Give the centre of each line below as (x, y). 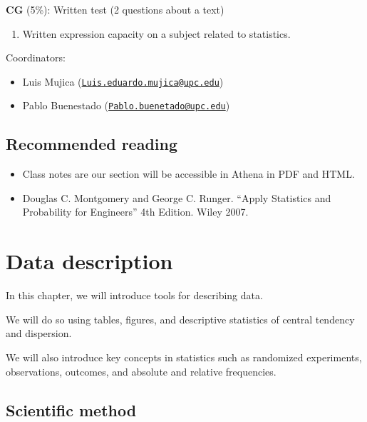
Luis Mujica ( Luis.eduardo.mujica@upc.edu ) (123, 81)
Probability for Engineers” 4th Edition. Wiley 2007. (135, 212)
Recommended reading (92, 144)
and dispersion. (39, 333)
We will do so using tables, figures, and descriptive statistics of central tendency (180, 319)
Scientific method (71, 410)
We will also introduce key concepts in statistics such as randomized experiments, (184, 357)
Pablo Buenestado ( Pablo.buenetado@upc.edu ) (126, 105)
